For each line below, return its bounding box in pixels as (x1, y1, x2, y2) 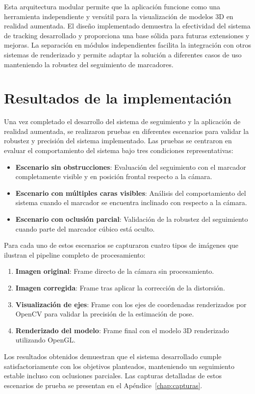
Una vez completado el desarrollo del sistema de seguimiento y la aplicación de (4, 116, 241, 127)
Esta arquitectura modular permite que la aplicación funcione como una (4, 1, 221, 11)
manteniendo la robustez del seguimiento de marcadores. (4, 59, 174, 69)
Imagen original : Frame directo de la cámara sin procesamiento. (15, 266, 214, 276)
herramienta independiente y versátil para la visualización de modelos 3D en (4, 11, 233, 21)
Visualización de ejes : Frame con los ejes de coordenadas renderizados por (15, 299, 247, 309)
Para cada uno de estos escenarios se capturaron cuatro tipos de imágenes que (4, 240, 239, 250)
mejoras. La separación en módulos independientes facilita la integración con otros (4, 40, 251, 50)
